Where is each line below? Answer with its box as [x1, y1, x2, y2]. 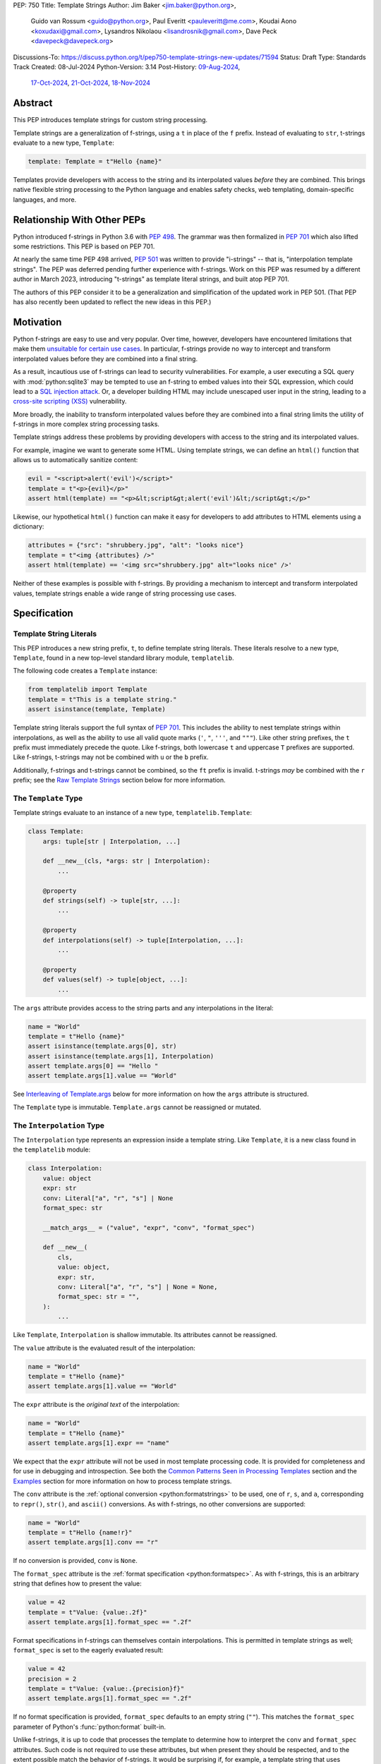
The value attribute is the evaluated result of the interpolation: [13, 1343, 195, 1352]
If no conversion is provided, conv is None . [13, 1557, 138, 1565]
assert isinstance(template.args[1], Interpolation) [28, 1052, 214, 1060]
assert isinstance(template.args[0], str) [28, 1042, 177, 1051]
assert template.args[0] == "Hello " [28, 1062, 159, 1070]
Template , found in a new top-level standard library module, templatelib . [13, 653, 234, 663]
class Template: [28, 828, 85, 835]
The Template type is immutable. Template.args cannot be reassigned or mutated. [13, 1103, 262, 1111]
